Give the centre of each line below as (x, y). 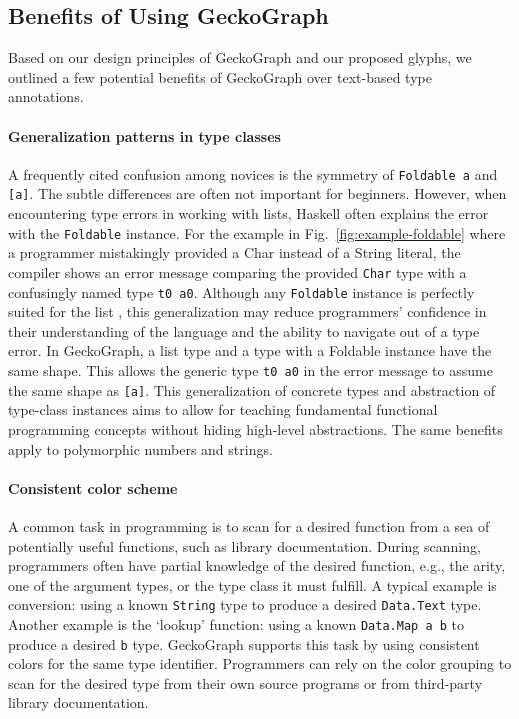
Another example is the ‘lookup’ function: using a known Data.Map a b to (236, 623)
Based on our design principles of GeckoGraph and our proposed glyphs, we (240, 57)
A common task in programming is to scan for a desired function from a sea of (249, 525)
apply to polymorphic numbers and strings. (140, 448)
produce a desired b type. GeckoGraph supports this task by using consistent (244, 643)
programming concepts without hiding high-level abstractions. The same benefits (255, 428)
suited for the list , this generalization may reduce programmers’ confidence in (247, 311)
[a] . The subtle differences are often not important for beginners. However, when (257, 193)
